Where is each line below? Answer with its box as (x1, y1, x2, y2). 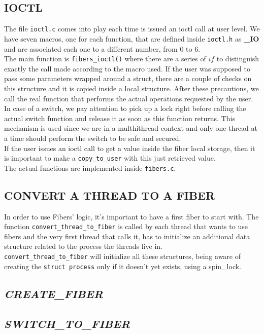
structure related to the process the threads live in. (4, 241, 162, 251)
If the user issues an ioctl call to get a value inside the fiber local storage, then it (4, 142, 255, 153)
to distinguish (216, 53, 259, 64)
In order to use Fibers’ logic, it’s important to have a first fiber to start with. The (4, 211, 259, 221)
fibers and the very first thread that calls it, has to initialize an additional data (4, 231, 250, 241)
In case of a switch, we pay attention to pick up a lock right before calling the (4, 103, 246, 114)
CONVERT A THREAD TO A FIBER (4, 187, 215, 203)
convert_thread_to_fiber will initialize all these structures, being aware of (4, 251, 241, 262)
